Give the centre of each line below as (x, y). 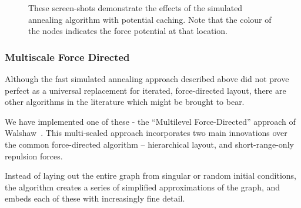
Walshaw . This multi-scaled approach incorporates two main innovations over (146, 133)
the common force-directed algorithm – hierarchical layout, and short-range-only (149, 144)
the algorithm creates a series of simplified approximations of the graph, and (143, 187)
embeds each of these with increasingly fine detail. (95, 198)
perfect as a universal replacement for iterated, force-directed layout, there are (146, 90)
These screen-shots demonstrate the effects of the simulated (136, 8)
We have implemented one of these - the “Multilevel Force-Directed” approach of (150, 121)
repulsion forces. (34, 156)
